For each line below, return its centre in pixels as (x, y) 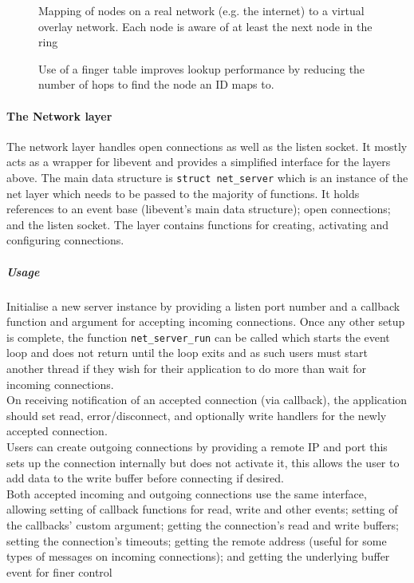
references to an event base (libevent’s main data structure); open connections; (199, 209)
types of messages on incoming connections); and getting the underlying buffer (198, 556)
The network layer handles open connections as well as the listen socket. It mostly (207, 146)
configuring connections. (65, 240)
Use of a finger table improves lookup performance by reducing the (202, 68)
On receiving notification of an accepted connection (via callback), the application (207, 400)
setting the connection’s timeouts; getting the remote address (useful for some (197, 540)
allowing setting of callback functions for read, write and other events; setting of (202, 509)
